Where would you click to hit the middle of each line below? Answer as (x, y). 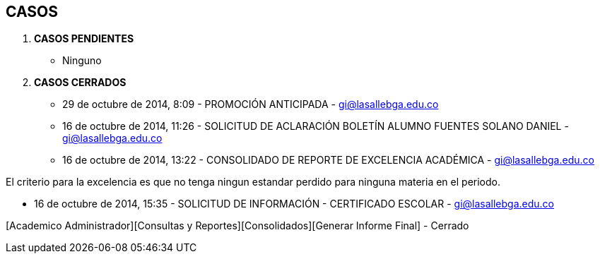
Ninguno (82, 61)
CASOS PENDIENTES (84, 39)
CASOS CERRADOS (80, 83)
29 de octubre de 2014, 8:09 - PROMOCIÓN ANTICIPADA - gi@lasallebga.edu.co (251, 104)
